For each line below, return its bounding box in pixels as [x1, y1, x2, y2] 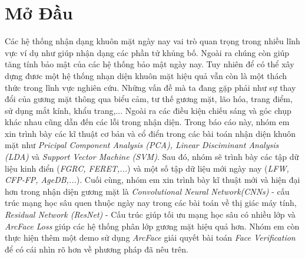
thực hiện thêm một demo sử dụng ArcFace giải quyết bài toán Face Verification [5, 231, 296, 244]
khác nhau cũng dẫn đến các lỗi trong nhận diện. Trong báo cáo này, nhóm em [5, 116, 290, 128]
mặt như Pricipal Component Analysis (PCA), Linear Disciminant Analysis [5, 139, 279, 151]
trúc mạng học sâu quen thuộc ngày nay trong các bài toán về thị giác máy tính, [5, 196, 297, 209]
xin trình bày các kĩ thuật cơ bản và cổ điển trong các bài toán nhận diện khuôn [5, 127, 296, 139]
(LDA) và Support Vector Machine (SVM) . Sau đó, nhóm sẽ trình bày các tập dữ [5, 150, 299, 163]
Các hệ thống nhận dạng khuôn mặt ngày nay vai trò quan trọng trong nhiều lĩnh [5, 35, 300, 47]
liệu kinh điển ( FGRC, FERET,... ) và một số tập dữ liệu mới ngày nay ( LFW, [5, 162, 289, 174]
